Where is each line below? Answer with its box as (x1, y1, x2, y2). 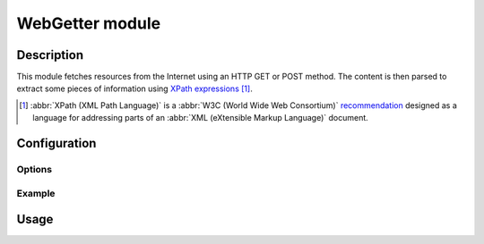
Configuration (16, 136, 97, 151)
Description (16, 47, 84, 63)
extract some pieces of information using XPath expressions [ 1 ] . (16, 83, 253, 94)
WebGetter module (16, 13, 161, 33)
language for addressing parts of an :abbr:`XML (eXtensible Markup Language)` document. (32, 113, 369, 123)
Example (16, 187, 56, 199)
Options (16, 164, 53, 176)
